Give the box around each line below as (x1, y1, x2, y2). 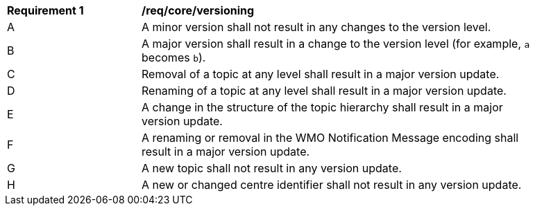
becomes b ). (142, 51, 206, 64)
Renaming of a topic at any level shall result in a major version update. (142, 84, 507, 98)
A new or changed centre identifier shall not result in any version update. (142, 178, 522, 192)
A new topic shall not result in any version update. (142, 161, 402, 175)
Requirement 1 (7, 3, 84, 17)
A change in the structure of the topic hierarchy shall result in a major (142, 100, 503, 114)
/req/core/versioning (142, 3, 255, 17)
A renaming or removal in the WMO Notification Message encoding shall (142, 131, 519, 145)
